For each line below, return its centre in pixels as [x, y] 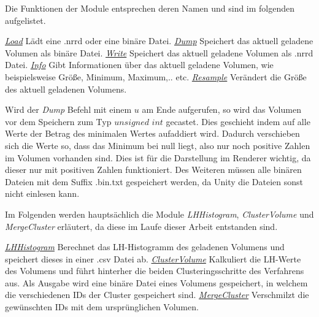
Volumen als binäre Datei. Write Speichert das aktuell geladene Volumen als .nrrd [159, 52]
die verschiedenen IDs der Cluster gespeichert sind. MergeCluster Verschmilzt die [157, 295]
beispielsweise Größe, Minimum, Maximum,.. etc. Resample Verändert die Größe [156, 76]
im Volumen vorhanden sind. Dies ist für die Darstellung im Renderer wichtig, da [158, 157]
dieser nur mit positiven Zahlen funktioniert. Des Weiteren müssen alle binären [153, 170]
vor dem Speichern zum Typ [58, 121]
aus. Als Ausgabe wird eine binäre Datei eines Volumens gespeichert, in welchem [156, 282]
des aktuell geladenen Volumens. [66, 89]
